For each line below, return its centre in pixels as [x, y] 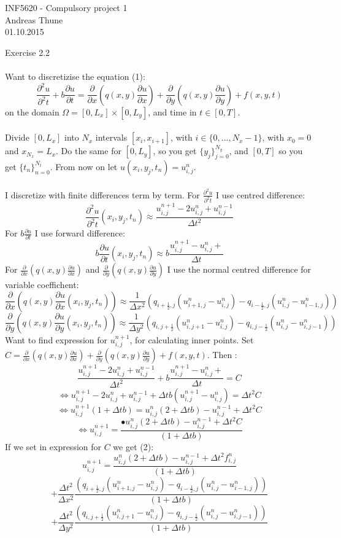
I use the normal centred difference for [239, 269]
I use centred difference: [261, 194]
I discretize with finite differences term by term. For [102, 194]
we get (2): [133, 446]
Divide [17, 137]
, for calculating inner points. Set [192, 339]
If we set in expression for [53, 446]
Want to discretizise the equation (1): [75, 76]
